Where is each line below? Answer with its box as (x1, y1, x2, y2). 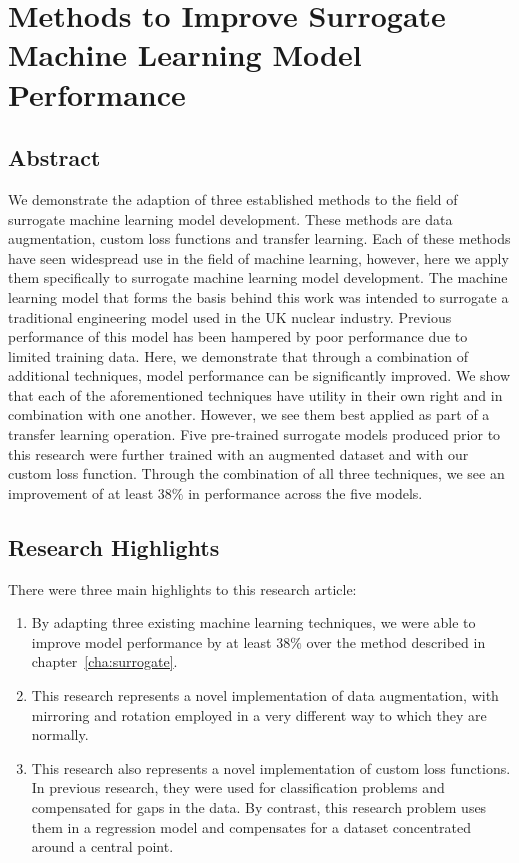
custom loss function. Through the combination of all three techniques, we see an (8, 463, 505, 484)
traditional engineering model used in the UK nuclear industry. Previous (8, 306, 452, 327)
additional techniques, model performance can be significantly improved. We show (8, 365, 511, 386)
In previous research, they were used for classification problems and (31, 777, 445, 798)
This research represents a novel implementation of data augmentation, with (31, 685, 499, 706)
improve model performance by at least (31, 631, 272, 652)
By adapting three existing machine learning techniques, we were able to (31, 612, 476, 633)
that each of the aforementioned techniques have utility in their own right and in (8, 384, 503, 405)
